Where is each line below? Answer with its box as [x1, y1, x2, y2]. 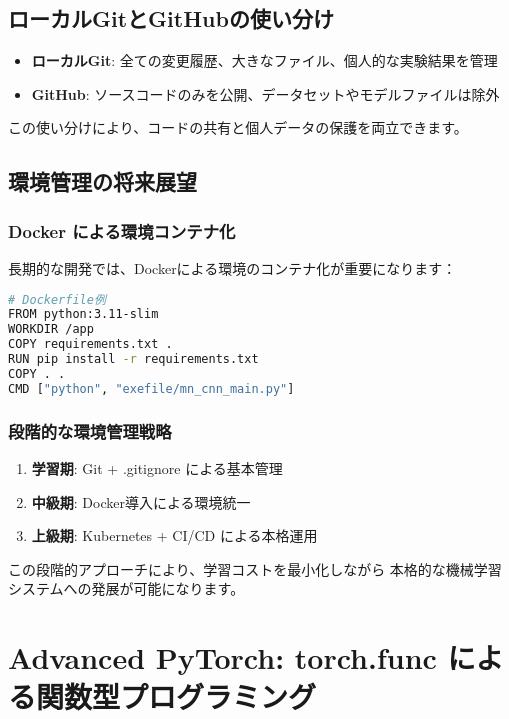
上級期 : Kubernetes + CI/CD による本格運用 [31, 525, 318, 546]
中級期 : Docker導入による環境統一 [31, 491, 251, 512]
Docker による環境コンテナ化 [8, 218, 236, 243]
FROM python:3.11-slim [8, 307, 159, 322]
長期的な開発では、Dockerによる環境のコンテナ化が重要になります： [8, 257, 457, 278]
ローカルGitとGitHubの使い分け [8, 3, 334, 34]
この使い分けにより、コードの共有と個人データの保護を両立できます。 [8, 117, 468, 138]
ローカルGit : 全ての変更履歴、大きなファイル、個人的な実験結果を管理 [31, 50, 498, 71]
